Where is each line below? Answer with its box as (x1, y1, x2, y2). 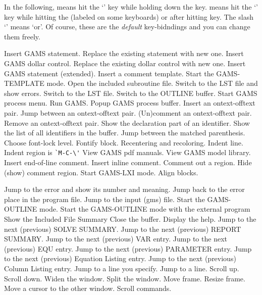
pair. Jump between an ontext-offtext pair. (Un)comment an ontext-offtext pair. (4, 107, 252, 118)
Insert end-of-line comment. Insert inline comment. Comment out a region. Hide (4, 157, 252, 167)
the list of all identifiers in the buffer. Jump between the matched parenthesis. (4, 127, 245, 138)
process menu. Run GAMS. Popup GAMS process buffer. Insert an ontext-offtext (4, 97, 255, 108)
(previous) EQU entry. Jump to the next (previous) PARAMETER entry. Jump (4, 243, 252, 254)
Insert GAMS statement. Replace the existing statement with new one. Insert (4, 48, 244, 59)
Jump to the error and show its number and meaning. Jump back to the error (4, 184, 245, 194)
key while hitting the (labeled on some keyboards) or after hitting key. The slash (4, 11, 253, 22)
